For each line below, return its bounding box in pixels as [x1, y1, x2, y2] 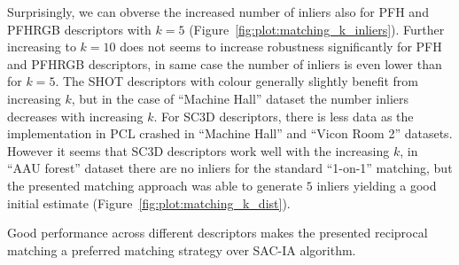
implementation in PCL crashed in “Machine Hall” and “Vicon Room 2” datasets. [7, 124, 453, 143]
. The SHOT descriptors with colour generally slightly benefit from [55, 72, 418, 90]
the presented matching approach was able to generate [7, 175, 303, 194]
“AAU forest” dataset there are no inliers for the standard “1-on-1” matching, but [7, 159, 453, 177]
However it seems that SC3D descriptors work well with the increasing [7, 141, 390, 160]
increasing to [7, 37, 76, 56]
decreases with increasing [7, 106, 144, 125]
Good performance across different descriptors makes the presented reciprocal [7, 223, 428, 242]
